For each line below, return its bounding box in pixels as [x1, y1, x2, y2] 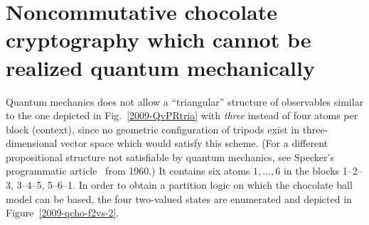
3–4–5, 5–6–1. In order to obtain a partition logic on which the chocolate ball [16, 177, 353, 192]
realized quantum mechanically [6, 53, 315, 82]
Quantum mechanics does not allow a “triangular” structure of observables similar [6, 94, 364, 109]
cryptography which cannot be [6, 25, 311, 54]
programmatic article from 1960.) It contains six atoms [6, 163, 250, 178]
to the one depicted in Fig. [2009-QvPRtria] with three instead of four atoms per [6, 108, 358, 123]
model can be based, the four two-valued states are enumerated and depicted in [6, 191, 352, 206]
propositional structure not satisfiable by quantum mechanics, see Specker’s [6, 149, 334, 164]
